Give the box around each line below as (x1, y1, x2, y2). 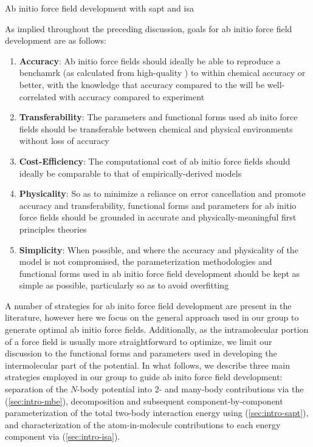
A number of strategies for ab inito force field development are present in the (5, 299, 292, 312)
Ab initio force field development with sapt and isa (5, 2, 194, 14)
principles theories (19, 222, 87, 235)
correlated (19, 90, 57, 103)
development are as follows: (5, 34, 107, 47)
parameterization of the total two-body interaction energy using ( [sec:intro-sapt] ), (5, 406, 309, 419)
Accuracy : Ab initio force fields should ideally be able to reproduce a (19, 54, 281, 67)
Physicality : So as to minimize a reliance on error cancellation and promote (19, 187, 306, 200)
